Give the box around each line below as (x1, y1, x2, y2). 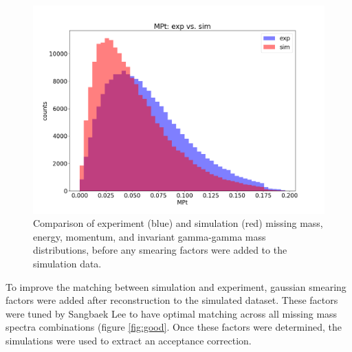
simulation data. (33, 256, 102, 271)
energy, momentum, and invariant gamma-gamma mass (33, 229, 266, 243)
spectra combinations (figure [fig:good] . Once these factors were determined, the (5, 320, 342, 334)
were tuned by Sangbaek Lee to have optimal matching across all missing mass (5, 306, 338, 320)
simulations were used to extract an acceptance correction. (5, 333, 252, 348)
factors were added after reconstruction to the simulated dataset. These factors (5, 293, 338, 307)
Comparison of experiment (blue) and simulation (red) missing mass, (33, 216, 323, 230)
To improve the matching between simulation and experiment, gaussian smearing (5, 279, 346, 294)
